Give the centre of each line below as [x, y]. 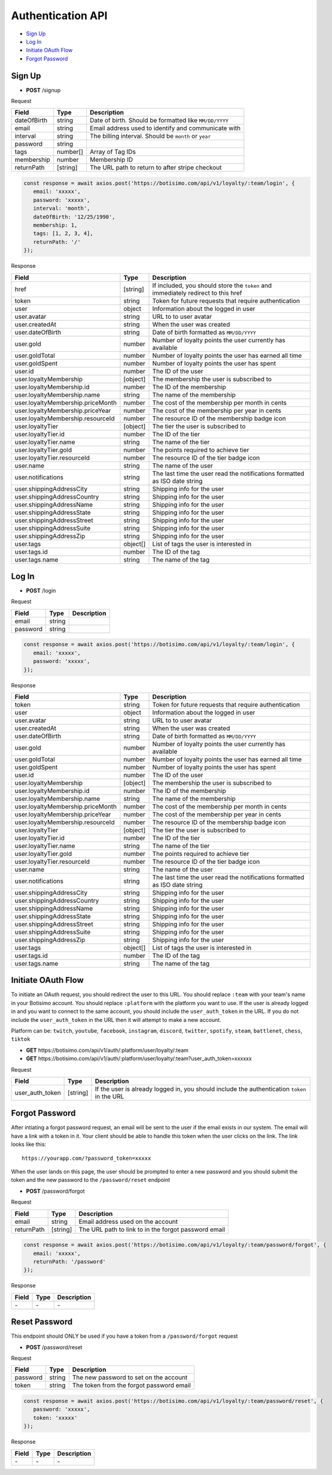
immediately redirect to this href [197, 292]
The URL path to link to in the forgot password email [152, 1229]
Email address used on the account [128, 1221]
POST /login [41, 591]
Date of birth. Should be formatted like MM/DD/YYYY [159, 120]
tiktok [21, 1039]
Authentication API [59, 16]
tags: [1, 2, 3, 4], [63, 233]
